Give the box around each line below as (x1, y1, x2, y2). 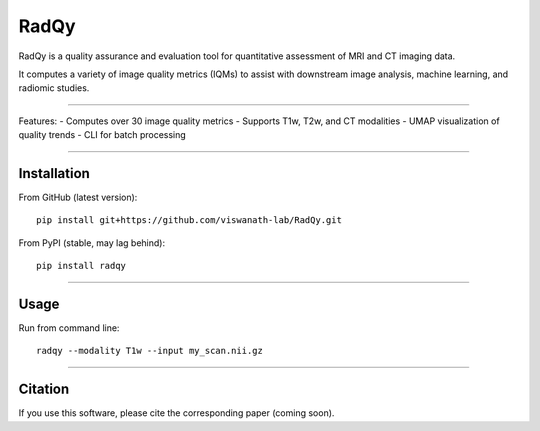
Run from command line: (18, 322, 120, 334)
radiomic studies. (18, 82, 90, 94)
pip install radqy (36, 260, 127, 272)
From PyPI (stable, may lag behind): (18, 236, 165, 249)
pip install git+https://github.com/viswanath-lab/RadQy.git (36, 215, 342, 226)
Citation (18, 381, 70, 398)
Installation (18, 165, 90, 182)
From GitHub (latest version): (18, 191, 138, 204)
